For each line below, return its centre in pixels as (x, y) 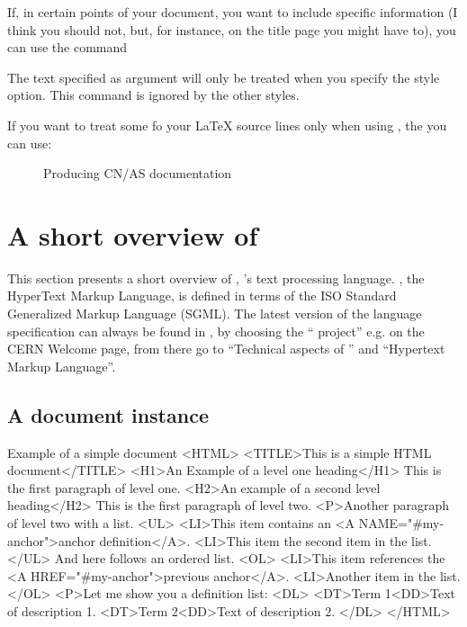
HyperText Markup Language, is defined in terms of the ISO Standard (202, 296)
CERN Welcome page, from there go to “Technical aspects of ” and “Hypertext (226, 349)
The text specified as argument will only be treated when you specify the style (224, 77)
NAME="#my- (401, 523)
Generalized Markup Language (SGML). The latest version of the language (215, 313)
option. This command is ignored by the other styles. (153, 95)
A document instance (108, 414)
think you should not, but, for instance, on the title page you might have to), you (232, 29)
